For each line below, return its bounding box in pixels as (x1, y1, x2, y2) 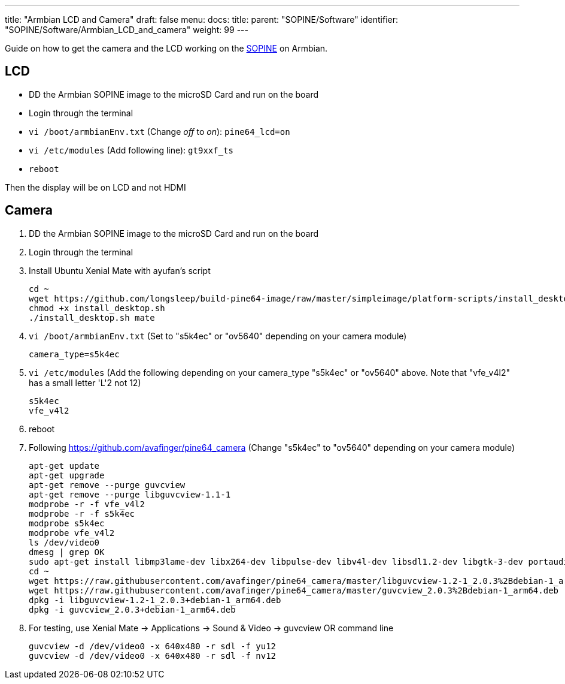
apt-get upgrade (29, 470, 105, 480)
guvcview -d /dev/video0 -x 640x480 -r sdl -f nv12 (29, 650, 277, 661)
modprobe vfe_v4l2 (29, 528, 115, 538)
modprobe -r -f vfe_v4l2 (29, 499, 145, 509)
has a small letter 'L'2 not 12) (29, 377, 141, 388)
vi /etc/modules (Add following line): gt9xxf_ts (29, 144, 233, 155)
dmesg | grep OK (29, 547, 105, 557)
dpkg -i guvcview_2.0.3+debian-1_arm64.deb (29, 604, 236, 614)
